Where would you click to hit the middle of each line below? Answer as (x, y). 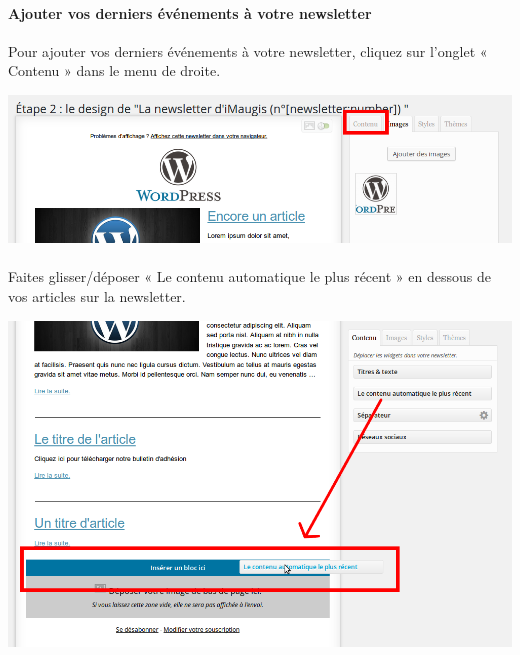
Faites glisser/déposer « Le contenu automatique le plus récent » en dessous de (249, 276)
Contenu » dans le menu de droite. (114, 70)
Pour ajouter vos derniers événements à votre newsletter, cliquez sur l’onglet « (248, 50)
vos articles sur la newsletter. (97, 295)
